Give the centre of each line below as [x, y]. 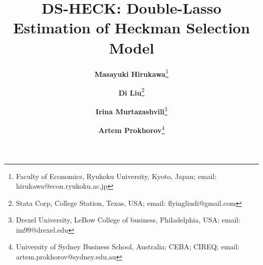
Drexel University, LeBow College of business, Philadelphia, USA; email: [128, 220]
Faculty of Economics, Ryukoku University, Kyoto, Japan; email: [116, 176]
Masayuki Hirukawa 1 [131, 73]
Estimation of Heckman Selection [131, 28]
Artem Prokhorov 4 [131, 129]
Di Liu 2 [131, 92]
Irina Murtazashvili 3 [131, 111]
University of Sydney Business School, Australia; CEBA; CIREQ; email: [128, 247]
